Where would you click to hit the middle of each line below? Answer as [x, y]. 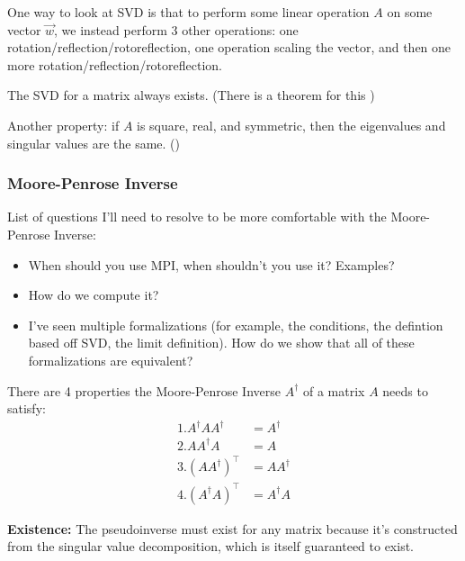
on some [410, 12]
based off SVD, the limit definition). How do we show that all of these [221, 343]
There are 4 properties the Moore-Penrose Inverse [144, 390]
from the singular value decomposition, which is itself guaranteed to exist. [211, 546]
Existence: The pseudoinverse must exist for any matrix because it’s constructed [232, 528]
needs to [405, 390]
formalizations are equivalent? [111, 360]
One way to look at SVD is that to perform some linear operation [188, 12]
